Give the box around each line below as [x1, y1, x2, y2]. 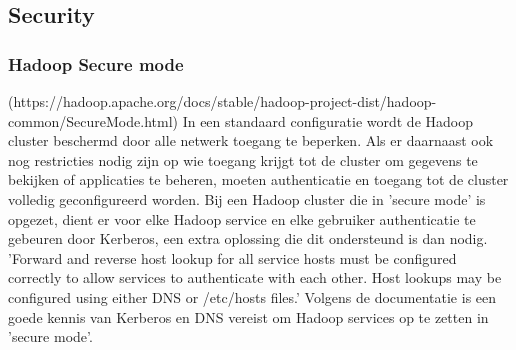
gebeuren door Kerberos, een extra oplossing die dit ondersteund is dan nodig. [8, 228, 488, 249]
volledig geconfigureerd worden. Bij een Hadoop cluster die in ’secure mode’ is [8, 188, 486, 209]
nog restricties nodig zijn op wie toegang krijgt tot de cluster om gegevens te [8, 149, 478, 170]
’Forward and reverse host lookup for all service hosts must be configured [8, 247, 457, 268]
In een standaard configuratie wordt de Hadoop [182, 110, 473, 131]
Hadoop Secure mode [8, 51, 184, 76]
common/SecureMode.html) [8, 110, 178, 131]
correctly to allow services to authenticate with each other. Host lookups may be [8, 267, 502, 288]
